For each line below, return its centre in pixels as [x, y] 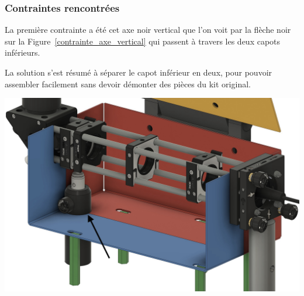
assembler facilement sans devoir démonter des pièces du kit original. [128, 84]
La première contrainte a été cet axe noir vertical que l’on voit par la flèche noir [148, 30]
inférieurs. [23, 52]
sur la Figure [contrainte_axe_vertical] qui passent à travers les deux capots [143, 41]
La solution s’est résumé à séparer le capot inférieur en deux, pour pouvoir [139, 72]
